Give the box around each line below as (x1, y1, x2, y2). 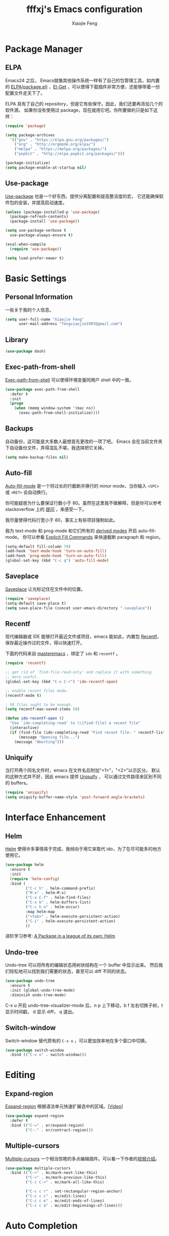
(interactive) (10, 726, 39, 731)
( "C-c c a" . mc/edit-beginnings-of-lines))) (25, 1203, 123, 1208)
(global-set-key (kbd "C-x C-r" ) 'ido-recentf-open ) (5, 679, 118, 684)
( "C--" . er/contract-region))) (25, 1127, 94, 1132)
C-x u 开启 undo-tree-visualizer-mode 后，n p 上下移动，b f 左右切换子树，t (5, 1002, 163, 1008)
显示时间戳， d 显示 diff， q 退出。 (5, 1008, 77, 1014)
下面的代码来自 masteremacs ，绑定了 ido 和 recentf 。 (5, 650, 121, 657)
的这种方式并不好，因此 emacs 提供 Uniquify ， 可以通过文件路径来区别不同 (5, 774, 162, 780)
